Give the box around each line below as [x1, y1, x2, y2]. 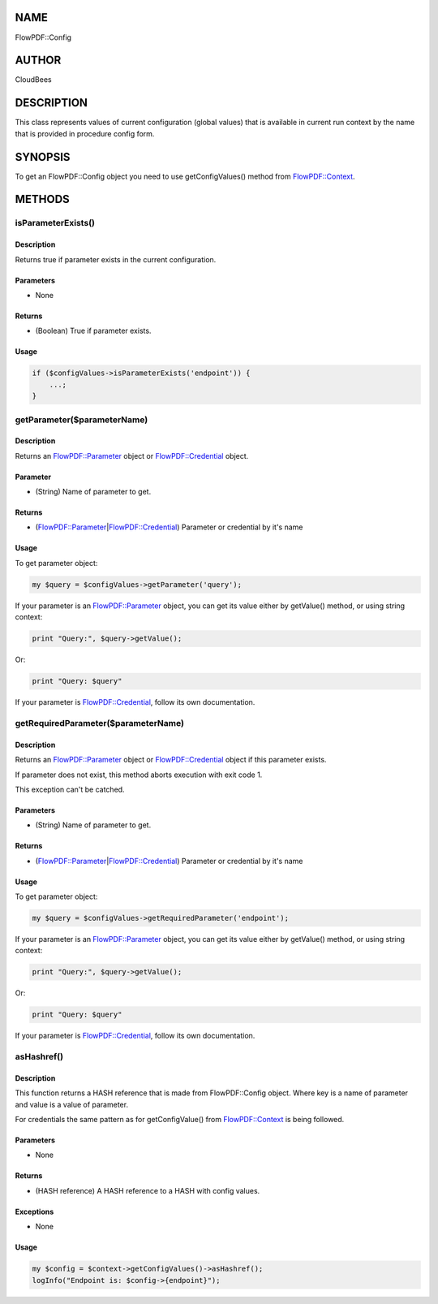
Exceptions [15, 1207, 54, 1216]
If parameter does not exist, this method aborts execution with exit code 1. [15, 770, 263, 779]
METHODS [15, 192, 71, 206]
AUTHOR [15, 54, 62, 67]
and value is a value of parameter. [15, 1099, 129, 1109]
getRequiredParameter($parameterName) [15, 717, 184, 728]
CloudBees [15, 75, 52, 84]
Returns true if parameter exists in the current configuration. [15, 254, 217, 264]
